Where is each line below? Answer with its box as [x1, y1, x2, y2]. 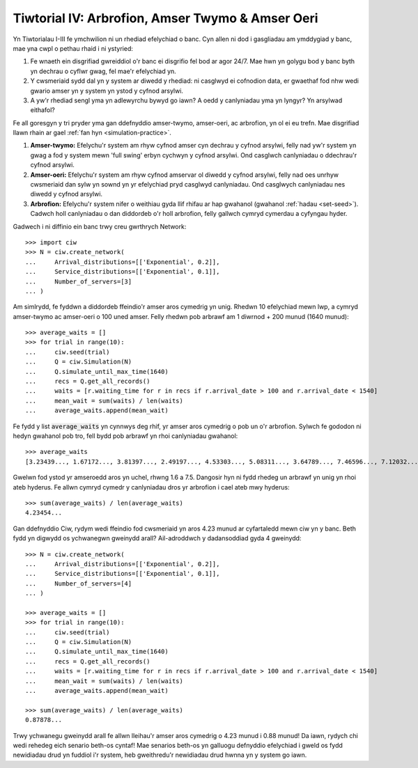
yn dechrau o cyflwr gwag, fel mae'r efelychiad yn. [30, 67, 177, 75]
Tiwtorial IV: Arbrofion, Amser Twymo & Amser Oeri [13, 10, 318, 26]
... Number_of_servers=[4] [25, 579, 132, 588]
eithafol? [30, 106, 55, 114]
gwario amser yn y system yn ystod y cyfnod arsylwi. [30, 86, 184, 95]
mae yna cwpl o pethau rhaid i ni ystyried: [13, 44, 134, 52]
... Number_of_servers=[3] [25, 277, 132, 285]
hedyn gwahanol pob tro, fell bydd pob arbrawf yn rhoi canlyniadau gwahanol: [13, 432, 238, 440]
